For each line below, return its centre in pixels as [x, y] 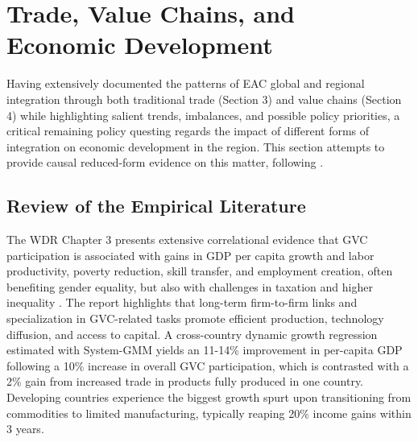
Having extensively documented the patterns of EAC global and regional [186, 83]
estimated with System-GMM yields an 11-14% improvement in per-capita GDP [205, 350]
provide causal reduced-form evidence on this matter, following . [165, 162]
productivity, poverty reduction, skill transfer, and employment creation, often [200, 271]
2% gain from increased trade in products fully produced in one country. [185, 381]
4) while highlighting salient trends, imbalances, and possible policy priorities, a [203, 115]
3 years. [25, 429]
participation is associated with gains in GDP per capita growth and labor [190, 255]
